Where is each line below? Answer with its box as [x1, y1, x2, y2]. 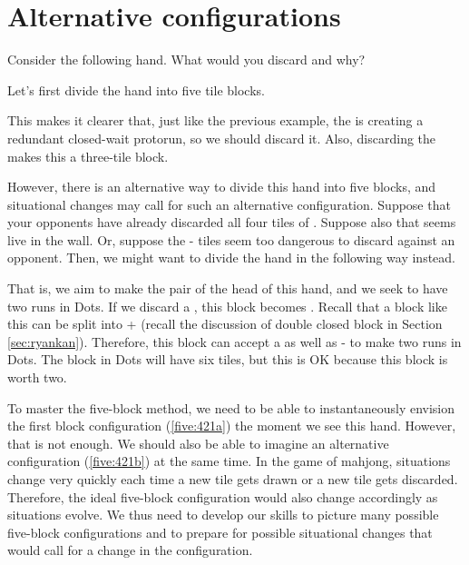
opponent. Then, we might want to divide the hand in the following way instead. [7, 248, 455, 267]
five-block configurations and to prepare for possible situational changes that [7, 522, 433, 541]
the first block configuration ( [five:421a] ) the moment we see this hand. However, [7, 416, 456, 435]
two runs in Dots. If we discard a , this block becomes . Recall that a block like [7, 296, 447, 315]
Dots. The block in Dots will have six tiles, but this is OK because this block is [7, 350, 448, 369]
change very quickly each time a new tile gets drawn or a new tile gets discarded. [7, 470, 458, 488]
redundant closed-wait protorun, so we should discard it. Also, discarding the [7, 128, 436, 147]
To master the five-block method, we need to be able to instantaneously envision [7, 398, 455, 417]
